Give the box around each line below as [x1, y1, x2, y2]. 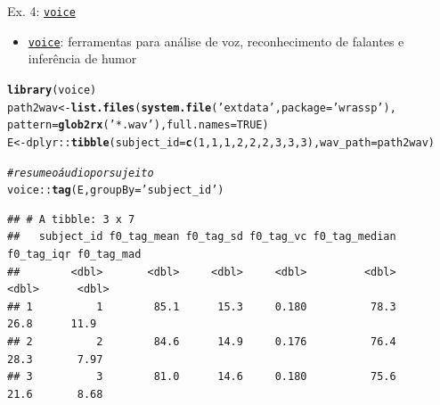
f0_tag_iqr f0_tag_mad [7, 248, 142, 261]
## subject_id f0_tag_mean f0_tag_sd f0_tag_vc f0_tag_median [7, 230, 396, 244]
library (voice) [7, 83, 97, 96]
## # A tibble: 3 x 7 [7, 212, 135, 226]
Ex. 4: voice [7, 2, 76, 20]
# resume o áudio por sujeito [7, 166, 154, 179]
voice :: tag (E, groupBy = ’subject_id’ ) [7, 184, 224, 197]
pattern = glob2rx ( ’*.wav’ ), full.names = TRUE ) [7, 119, 269, 132]
